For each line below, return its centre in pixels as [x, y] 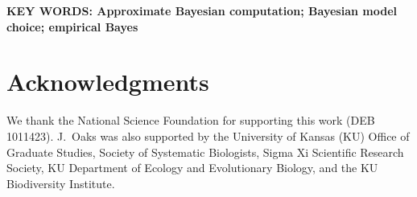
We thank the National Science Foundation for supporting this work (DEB [191, 120]
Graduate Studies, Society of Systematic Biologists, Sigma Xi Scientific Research [205, 152]
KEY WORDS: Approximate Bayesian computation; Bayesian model [202, 10]
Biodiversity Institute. [61, 183]
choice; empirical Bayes [72, 26]
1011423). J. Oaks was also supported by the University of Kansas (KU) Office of [208, 135]
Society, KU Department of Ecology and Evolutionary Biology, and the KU [192, 168]
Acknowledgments [108, 82]
